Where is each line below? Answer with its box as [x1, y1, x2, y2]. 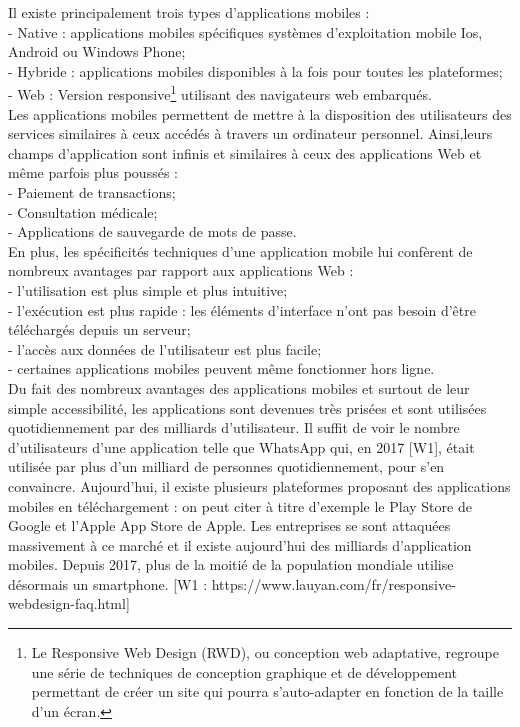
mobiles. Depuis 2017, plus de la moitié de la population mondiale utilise [8, 554, 454, 575]
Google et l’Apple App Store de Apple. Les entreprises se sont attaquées [8, 515, 451, 536]
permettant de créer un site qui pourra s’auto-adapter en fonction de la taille [31, 681, 504, 702]
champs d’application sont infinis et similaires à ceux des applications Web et [8, 142, 482, 163]
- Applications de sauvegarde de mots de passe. [8, 221, 297, 242]
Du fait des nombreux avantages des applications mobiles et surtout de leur [8, 377, 470, 398]
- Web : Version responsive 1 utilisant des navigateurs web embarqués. [8, 81, 432, 105]
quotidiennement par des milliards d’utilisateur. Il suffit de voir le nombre [8, 417, 460, 438]
